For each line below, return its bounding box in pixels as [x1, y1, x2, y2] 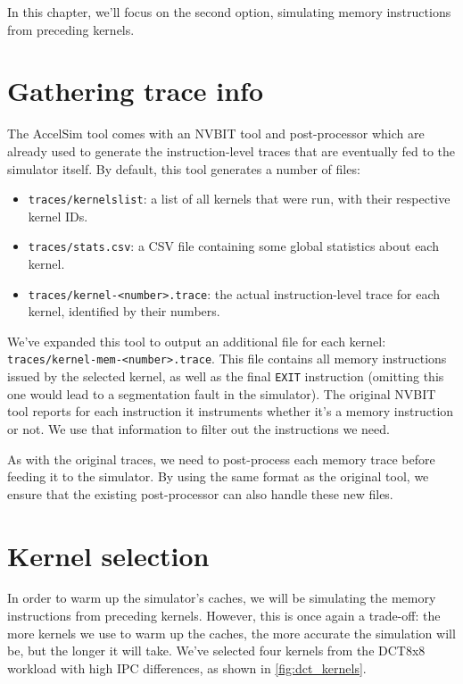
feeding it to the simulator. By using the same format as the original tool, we [7, 467, 429, 486]
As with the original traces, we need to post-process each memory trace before [7, 449, 435, 468]
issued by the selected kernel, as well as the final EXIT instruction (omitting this [7, 367, 444, 386]
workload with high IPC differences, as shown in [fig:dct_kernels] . [7, 658, 367, 677]
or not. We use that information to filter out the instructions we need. [7, 419, 390, 438]
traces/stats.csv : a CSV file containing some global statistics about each [28, 237, 439, 255]
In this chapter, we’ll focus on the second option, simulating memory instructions [7, 3, 451, 21]
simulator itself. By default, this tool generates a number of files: [7, 159, 360, 178]
